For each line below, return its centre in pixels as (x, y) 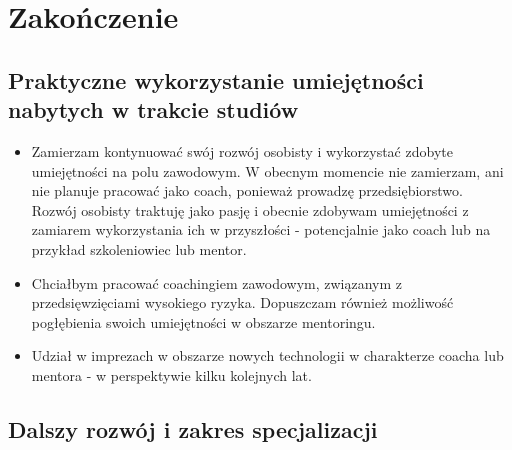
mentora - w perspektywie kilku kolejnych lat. (171, 374)
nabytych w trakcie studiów (153, 109)
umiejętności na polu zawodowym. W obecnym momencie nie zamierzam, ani (267, 170)
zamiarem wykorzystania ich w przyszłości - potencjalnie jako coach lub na (261, 229)
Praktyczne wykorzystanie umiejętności (216, 79)
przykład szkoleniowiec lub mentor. (139, 248)
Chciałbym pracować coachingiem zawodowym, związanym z (217, 282)
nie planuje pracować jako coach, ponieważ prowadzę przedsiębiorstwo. (247, 190)
